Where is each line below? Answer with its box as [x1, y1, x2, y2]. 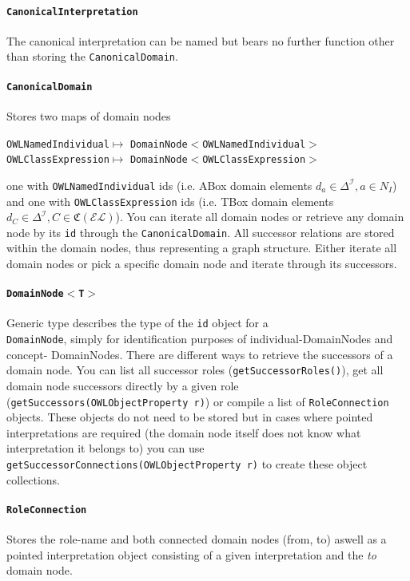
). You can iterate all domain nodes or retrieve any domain [115, 208, 404, 225]
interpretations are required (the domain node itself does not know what [6, 424, 361, 441]
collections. [6, 471, 60, 488]
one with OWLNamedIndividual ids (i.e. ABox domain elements [6, 176, 312, 193]
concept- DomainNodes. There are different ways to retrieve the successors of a [6, 346, 393, 362]
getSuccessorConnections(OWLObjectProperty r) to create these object [6, 456, 368, 472]
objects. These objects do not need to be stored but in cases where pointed [6, 409, 373, 425]
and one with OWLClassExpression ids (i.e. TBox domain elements [6, 192, 334, 209]
